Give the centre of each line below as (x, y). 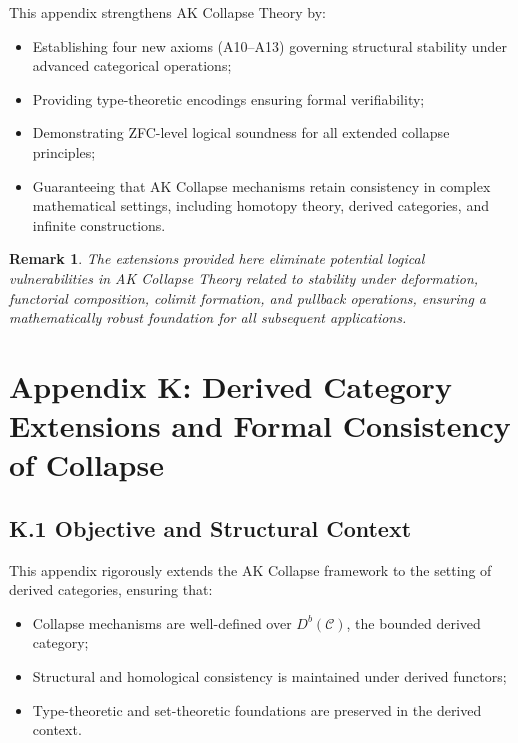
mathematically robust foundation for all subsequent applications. (208, 317)
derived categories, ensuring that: (111, 589)
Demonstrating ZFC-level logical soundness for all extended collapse (241, 132)
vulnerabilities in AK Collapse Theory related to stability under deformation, (244, 277)
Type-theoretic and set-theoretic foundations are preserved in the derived (257, 709)
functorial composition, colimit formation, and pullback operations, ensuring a (248, 297)
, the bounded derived (413, 622)
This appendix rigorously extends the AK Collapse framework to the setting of (250, 569)
